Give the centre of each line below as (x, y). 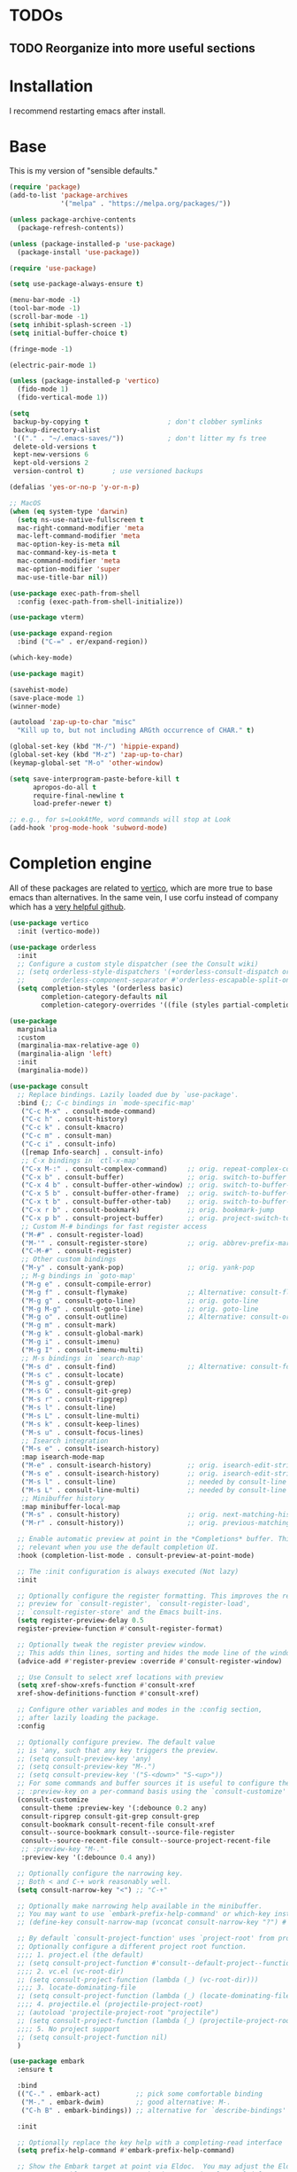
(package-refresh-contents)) (71, 228)
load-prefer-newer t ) (72, 804)
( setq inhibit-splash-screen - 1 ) (71, 324)
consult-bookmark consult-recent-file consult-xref (118, 1825)
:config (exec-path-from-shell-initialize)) (100, 602)
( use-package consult (49, 1086)
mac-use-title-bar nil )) (63, 577)
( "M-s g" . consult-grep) (69, 1383)
